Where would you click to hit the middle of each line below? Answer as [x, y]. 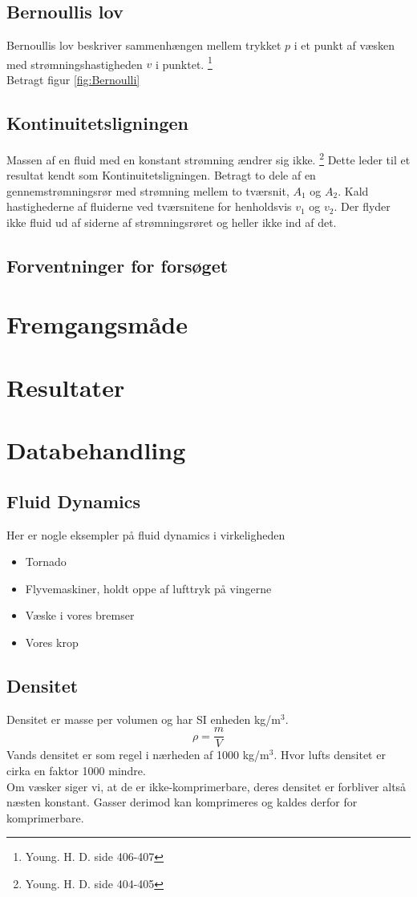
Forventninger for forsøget [117, 265]
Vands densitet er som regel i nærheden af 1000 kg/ [134, 755]
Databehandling [96, 450]
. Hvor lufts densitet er [330, 755]
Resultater [66, 387]
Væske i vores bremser [80, 615]
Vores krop [52, 642]
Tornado [46, 562]
